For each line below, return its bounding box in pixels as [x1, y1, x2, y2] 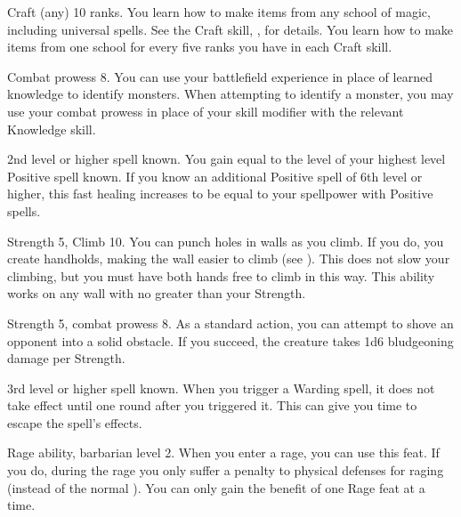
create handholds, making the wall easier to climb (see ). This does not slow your [7, 249, 450, 268]
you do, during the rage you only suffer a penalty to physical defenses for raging [7, 461, 444, 480]
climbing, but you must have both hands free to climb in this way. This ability [7, 266, 435, 285]
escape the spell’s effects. [7, 413, 142, 432]
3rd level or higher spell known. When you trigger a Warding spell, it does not [7, 378, 435, 397]
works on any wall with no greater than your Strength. [7, 284, 306, 303]
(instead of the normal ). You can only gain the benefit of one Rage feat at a [7, 478, 425, 497]
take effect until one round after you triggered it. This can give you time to [7, 396, 417, 415]
